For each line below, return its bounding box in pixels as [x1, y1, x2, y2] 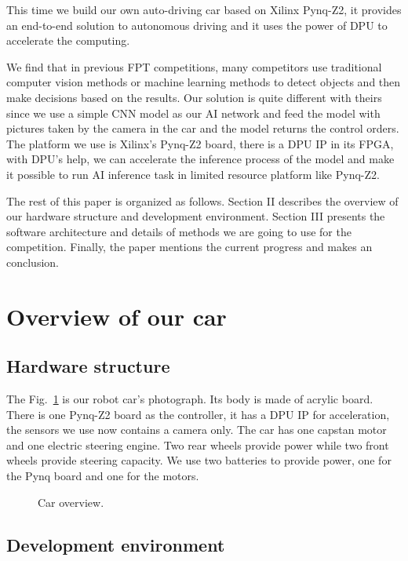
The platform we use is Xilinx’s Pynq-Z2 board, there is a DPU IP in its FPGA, [6, 135, 394, 151]
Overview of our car [6, 300, 227, 332]
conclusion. [6, 253, 59, 270]
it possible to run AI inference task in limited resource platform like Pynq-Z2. [6, 166, 380, 182]
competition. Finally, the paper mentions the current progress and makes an [6, 239, 373, 255]
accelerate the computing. [6, 32, 130, 49]
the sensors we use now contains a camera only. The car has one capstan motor [6, 421, 387, 438]
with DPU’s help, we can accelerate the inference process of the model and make [6, 151, 395, 167]
